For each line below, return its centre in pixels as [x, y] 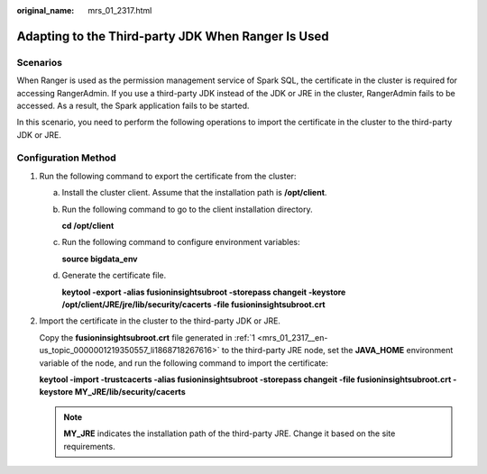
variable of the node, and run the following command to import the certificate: [184, 363]
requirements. [90, 446]
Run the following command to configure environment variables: [181, 242]
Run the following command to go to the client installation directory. [187, 209]
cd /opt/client [88, 226]
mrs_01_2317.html [120, 10]
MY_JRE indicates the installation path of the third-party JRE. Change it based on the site [230, 433]
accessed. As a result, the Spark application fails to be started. [133, 105]
